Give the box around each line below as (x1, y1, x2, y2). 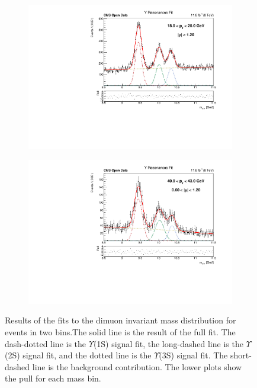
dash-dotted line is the (5, 337, 86, 349)
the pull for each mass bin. (5, 372, 101, 384)
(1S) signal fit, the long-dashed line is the (93, 337, 243, 349)
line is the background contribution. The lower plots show (32, 360, 242, 373)
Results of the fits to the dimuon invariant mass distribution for (5, 314, 236, 326)
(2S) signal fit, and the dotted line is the (5, 349, 152, 361)
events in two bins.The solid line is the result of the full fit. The (5, 326, 236, 338)
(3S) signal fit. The (159, 349, 228, 361)
